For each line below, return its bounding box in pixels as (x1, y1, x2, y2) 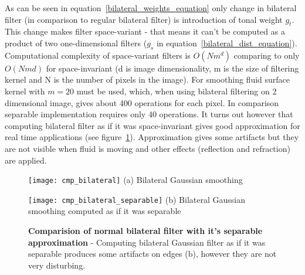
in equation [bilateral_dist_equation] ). (156, 36, 297, 49)
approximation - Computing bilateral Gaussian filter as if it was (28, 236, 266, 248)
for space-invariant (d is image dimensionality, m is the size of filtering (46, 62, 299, 74)
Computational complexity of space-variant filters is (5, 49, 191, 61)
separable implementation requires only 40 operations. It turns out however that (5, 108, 293, 120)
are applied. (5, 154, 47, 166)
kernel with (5, 84, 45, 97)
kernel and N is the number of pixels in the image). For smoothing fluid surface (5, 73, 290, 86)
